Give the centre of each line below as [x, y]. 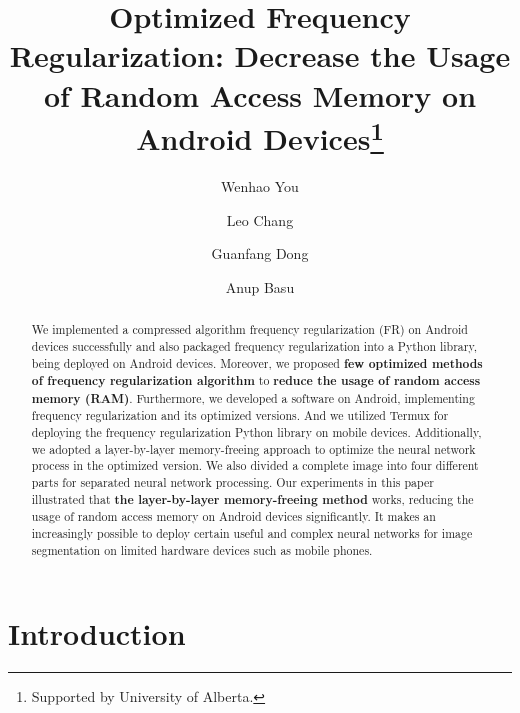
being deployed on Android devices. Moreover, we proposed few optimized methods [257, 363]
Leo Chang [260, 219]
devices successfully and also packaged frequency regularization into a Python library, [254, 345]
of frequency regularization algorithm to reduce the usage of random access [256, 381]
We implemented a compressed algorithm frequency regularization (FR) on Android [249, 329]
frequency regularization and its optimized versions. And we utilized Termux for [240, 415]
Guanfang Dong [260, 253]
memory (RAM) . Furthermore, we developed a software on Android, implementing [253, 398]
